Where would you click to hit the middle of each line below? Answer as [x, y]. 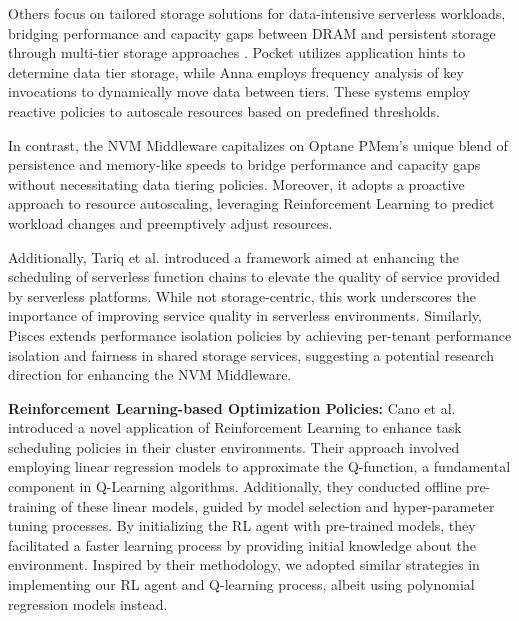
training [32, 505]
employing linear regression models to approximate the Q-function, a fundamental [259, 466]
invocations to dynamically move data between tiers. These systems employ [239, 91]
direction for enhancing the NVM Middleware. [150, 374]
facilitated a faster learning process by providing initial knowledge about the [242, 544]
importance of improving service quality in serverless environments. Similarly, [245, 315]
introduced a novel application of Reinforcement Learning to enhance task [235, 427]
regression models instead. [88, 603]
